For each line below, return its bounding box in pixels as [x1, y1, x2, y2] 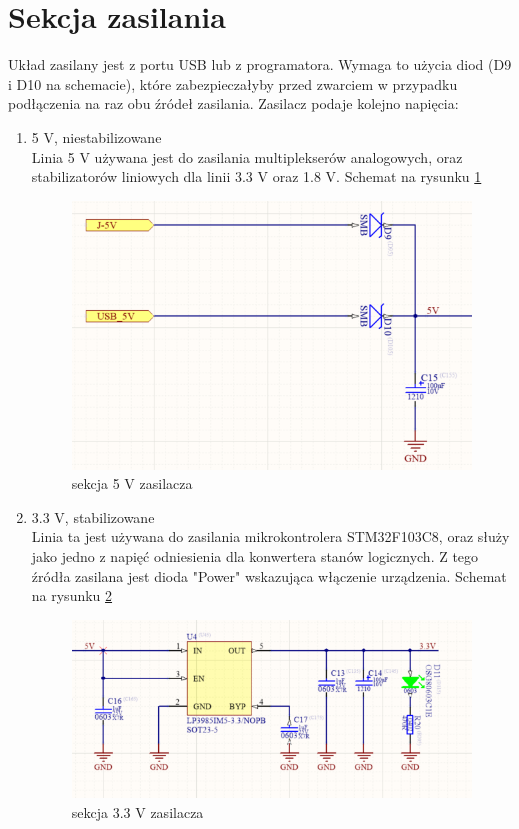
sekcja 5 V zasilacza [71, 473, 193, 494]
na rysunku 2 [31, 585, 113, 606]
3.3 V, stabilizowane [31, 506, 155, 527]
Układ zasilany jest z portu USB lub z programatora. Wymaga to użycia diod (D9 [8, 54, 512, 75]
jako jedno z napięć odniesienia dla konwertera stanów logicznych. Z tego [31, 546, 479, 567]
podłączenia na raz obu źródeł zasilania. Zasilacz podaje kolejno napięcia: [8, 93, 459, 114]
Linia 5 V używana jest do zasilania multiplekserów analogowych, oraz [31, 146, 463, 167]
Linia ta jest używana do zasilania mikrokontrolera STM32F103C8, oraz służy [31, 526, 510, 547]
